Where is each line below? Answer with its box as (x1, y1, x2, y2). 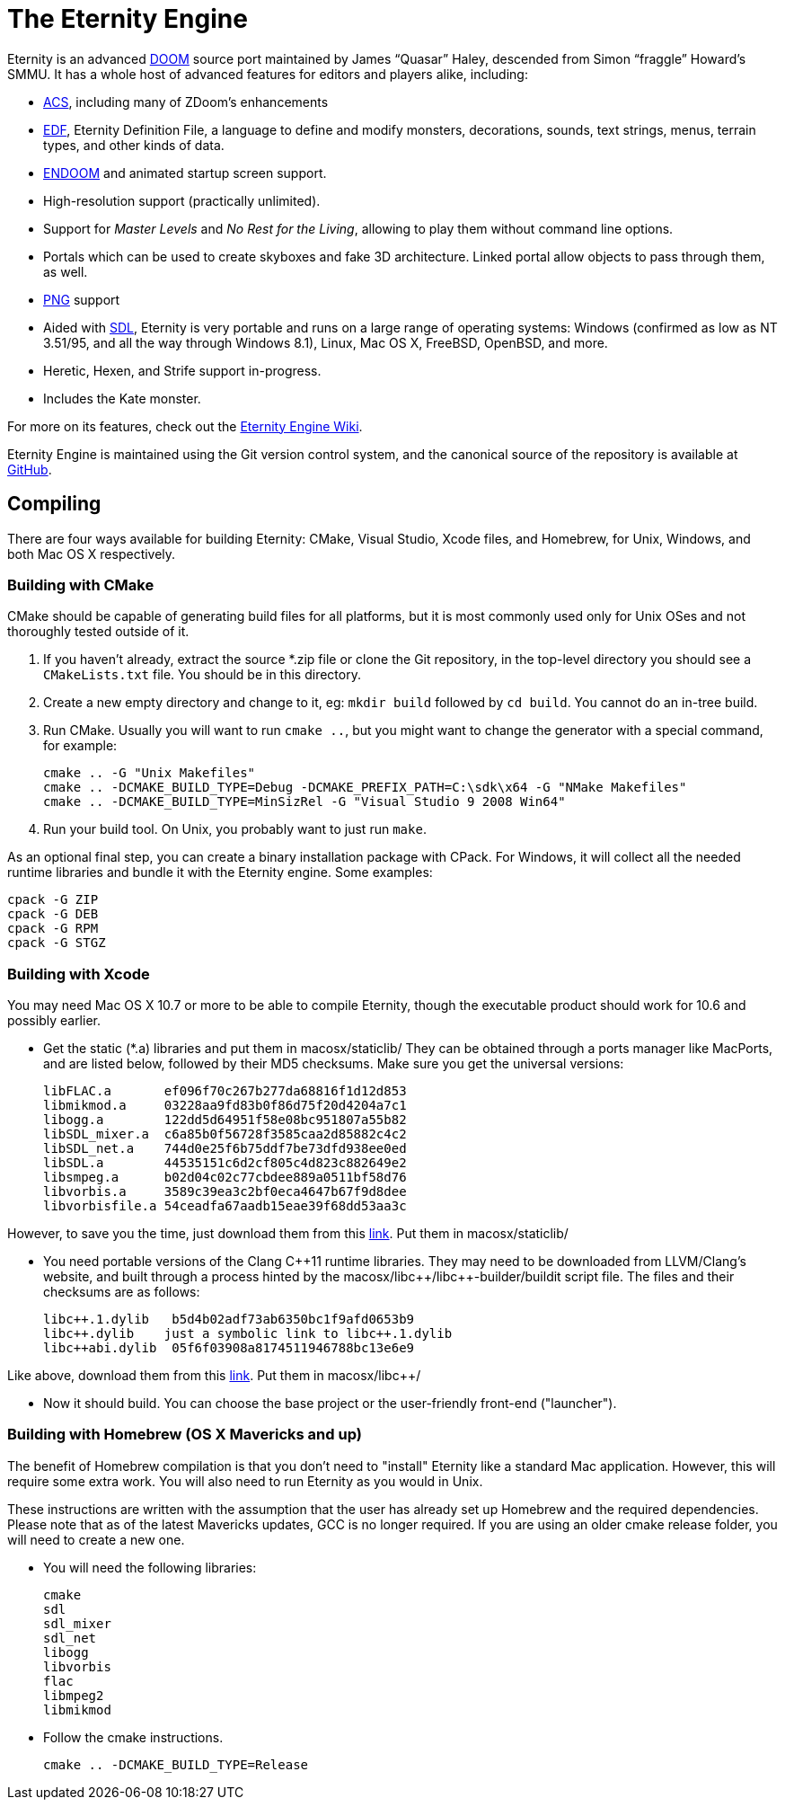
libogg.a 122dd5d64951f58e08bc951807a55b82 (43, 1112, 407, 1128)
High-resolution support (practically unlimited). (43, 192, 321, 208)
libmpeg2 (43, 1687, 104, 1703)
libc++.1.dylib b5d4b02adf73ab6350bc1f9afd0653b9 (43, 1312, 415, 1327)
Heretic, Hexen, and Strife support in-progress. (43, 362, 322, 378)
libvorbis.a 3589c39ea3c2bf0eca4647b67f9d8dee (43, 1184, 407, 1200)
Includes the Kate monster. (43, 390, 201, 406)
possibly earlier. (7, 1013, 101, 1029)
